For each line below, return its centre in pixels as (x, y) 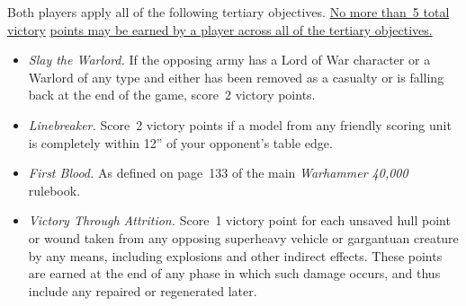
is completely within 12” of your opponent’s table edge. (180, 142)
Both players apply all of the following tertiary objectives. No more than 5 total (229, 12)
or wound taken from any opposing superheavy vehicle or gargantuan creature (243, 237)
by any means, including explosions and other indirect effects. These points (235, 255)
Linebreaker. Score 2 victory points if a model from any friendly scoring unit (240, 124)
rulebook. (54, 190)
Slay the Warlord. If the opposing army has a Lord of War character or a (229, 60)
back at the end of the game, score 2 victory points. (172, 95)
